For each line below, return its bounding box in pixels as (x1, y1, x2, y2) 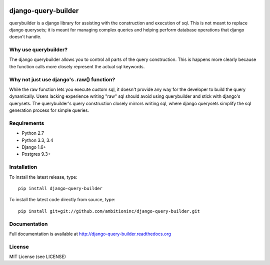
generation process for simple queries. (9, 107, 89, 113)
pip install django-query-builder (18, 185, 102, 191)
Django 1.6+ (21, 144, 46, 150)
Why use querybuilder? (9, 46, 67, 53)
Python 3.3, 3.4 (21, 137, 53, 143)
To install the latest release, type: (9, 174, 77, 180)
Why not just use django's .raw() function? (9, 76, 115, 83)
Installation (9, 164, 37, 171)
